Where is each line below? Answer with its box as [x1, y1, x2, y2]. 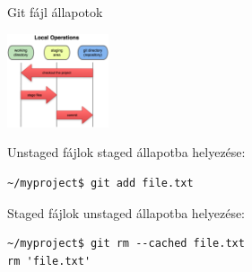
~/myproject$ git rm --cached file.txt [7, 237, 245, 250]
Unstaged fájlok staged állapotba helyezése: [7, 143, 246, 162]
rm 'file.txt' [7, 254, 91, 268]
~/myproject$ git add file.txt [7, 177, 194, 190]
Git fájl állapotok [7, 3, 103, 21]
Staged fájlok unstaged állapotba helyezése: [7, 203, 246, 222]
